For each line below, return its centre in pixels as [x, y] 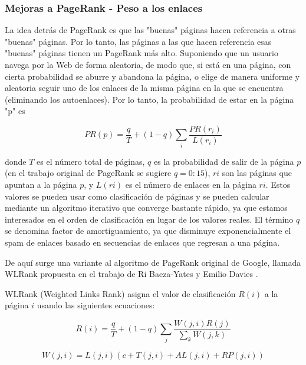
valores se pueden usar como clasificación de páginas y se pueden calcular [137, 196]
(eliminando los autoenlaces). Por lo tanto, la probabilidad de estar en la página [149, 99]
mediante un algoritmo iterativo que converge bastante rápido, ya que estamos [146, 208]
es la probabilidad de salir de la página [224, 161]
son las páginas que [257, 173]
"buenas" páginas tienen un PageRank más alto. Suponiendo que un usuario [142, 53]
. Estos [278, 184]
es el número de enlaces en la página [191, 184]
